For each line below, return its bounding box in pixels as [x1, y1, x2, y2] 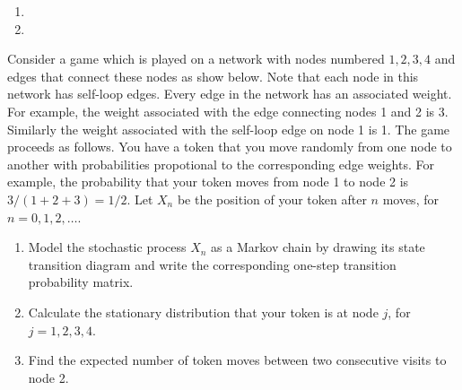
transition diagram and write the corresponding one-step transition [28, 255, 397, 273]
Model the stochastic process [28, 238, 187, 256]
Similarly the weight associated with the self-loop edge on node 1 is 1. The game [7, 119, 450, 138]
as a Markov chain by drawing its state [211, 238, 425, 256]
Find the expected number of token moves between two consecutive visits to [28, 351, 447, 369]
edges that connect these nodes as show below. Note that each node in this [7, 66, 419, 85]
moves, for [382, 189, 439, 208]
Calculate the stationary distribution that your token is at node [28, 302, 379, 321]
